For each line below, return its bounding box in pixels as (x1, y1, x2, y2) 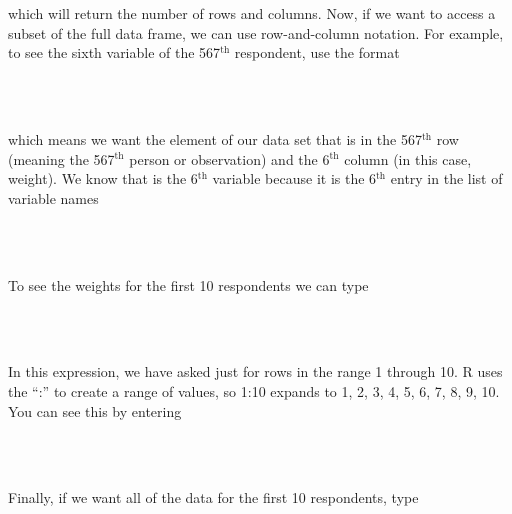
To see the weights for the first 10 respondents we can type (8, 274, 369, 295)
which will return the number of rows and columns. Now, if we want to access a (8, 3, 496, 23)
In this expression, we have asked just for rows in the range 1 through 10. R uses (8, 361, 503, 382)
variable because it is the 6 (212, 168, 377, 189)
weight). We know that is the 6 (8, 168, 198, 189)
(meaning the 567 (8, 148, 115, 169)
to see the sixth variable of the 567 (8, 42, 221, 63)
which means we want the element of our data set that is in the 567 (8, 128, 422, 149)
